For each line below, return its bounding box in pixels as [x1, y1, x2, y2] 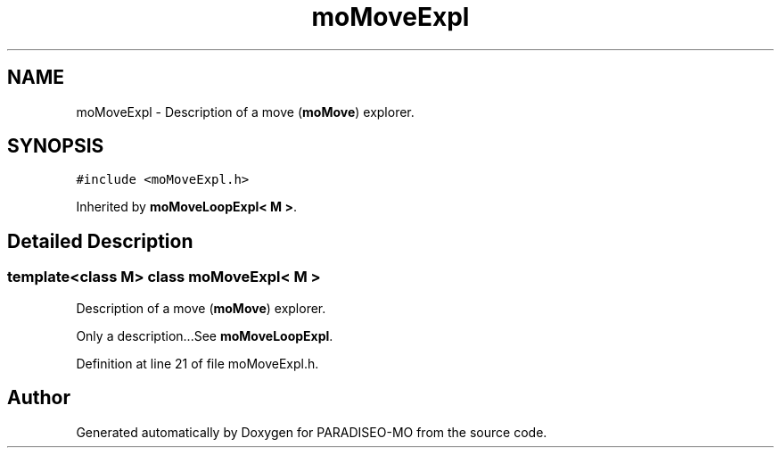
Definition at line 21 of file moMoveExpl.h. [76, 355, 319, 371]
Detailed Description [7, 229, 193, 252]
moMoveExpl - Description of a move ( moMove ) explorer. [76, 103, 415, 120]
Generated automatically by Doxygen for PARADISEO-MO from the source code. [76, 424, 547, 440]
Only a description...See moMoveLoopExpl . [76, 327, 333, 343]
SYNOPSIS [7, 135, 104, 158]
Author [7, 386, 70, 409]
